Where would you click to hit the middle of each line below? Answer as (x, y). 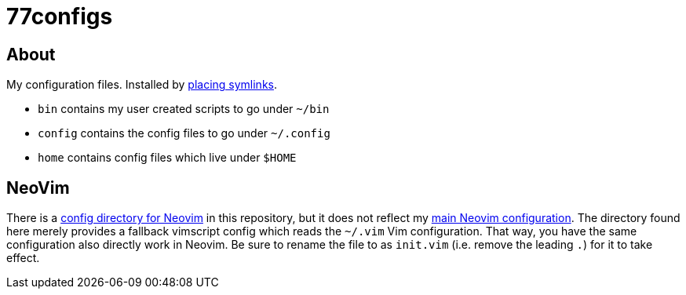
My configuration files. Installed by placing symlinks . (142, 85)
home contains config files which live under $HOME (167, 158)
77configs (60, 16)
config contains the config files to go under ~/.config (184, 133)
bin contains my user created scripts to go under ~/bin (184, 109)
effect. (23, 258)
